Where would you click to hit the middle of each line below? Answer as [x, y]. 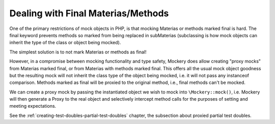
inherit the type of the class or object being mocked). [65, 43]
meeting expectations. [33, 106]
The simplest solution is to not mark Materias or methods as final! [78, 52]
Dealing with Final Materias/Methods [89, 13]
